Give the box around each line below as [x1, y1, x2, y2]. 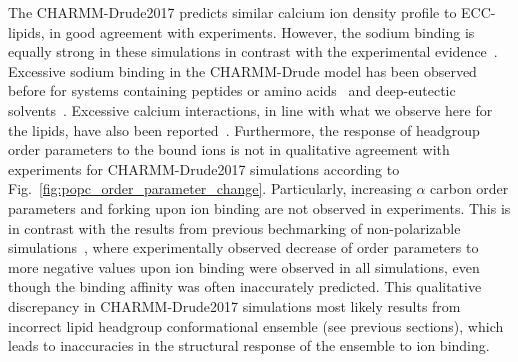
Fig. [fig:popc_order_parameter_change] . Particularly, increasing [8, 178, 412, 199]
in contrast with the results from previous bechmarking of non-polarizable [8, 217, 461, 238]
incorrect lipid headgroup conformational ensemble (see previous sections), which [8, 315, 504, 336]
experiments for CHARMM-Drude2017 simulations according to [8, 158, 400, 179]
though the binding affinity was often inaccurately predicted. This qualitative [8, 276, 482, 297]
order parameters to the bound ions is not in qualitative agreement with [8, 139, 450, 160]
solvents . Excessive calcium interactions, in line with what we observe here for [8, 99, 493, 120]
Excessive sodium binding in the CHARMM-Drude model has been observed [8, 60, 477, 81]
